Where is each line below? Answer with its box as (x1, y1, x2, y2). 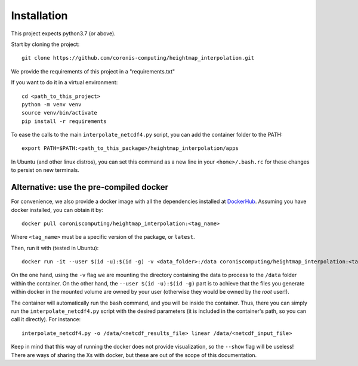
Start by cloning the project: (11, 41, 80, 48)
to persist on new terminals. (11, 167, 80, 174)
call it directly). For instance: (11, 316, 81, 323)
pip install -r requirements (21, 118, 107, 125)
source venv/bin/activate (21, 109, 98, 116)
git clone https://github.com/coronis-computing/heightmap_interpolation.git (21, 54, 255, 61)
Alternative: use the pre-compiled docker (11, 182, 168, 192)
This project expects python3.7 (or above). (11, 30, 116, 37)
